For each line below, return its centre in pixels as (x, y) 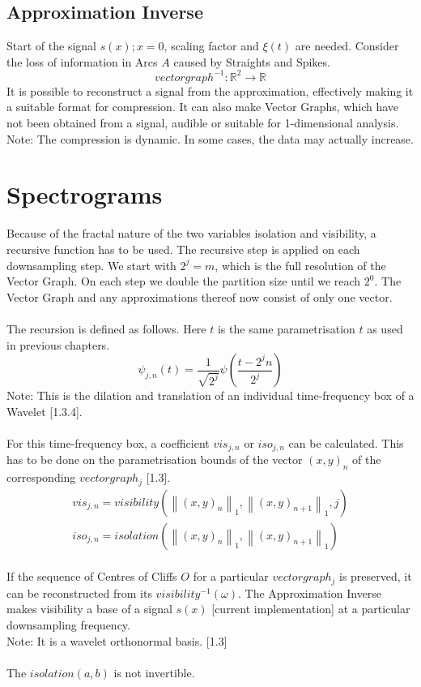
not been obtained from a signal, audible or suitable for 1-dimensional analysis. (203, 123)
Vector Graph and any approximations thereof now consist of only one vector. (200, 296)
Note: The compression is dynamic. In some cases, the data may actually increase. (210, 138)
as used (385, 328)
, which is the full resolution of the (300, 265)
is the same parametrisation (286, 328)
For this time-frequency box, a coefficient (108, 442)
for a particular (231, 576)
